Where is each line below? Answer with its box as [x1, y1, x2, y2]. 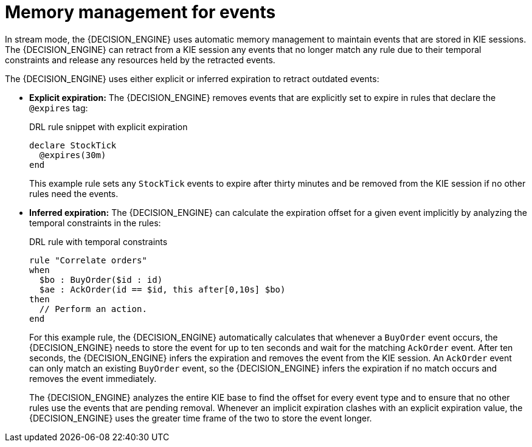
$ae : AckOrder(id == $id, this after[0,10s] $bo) [39, 284, 286, 294]
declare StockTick [29, 140, 117, 150]
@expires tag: [29, 102, 88, 113]
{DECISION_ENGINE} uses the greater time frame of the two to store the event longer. [29, 412, 372, 423]
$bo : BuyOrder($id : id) [39, 274, 163, 285]
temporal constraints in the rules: [29, 217, 161, 228]
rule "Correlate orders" [29, 255, 147, 265]
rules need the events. [29, 188, 119, 199]
